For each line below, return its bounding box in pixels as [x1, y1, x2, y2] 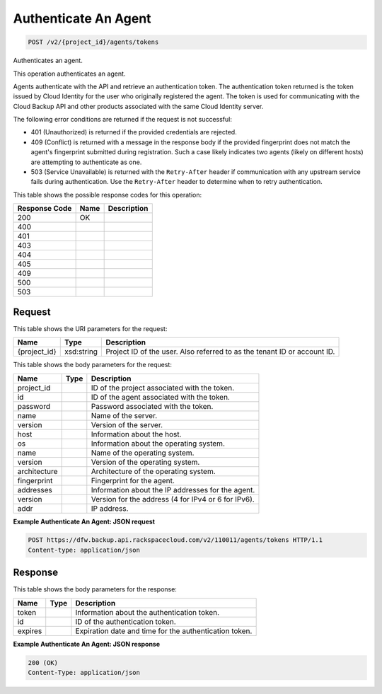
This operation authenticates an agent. [13, 69, 126, 78]
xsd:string [64, 347, 98, 357]
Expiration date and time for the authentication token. [75, 626, 253, 636]
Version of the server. [91, 420, 163, 429]
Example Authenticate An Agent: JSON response [13, 640, 161, 648]
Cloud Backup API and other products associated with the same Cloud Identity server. [13, 102, 264, 110]
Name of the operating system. [91, 448, 195, 458]
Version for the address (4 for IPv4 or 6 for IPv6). [91, 494, 255, 504]
